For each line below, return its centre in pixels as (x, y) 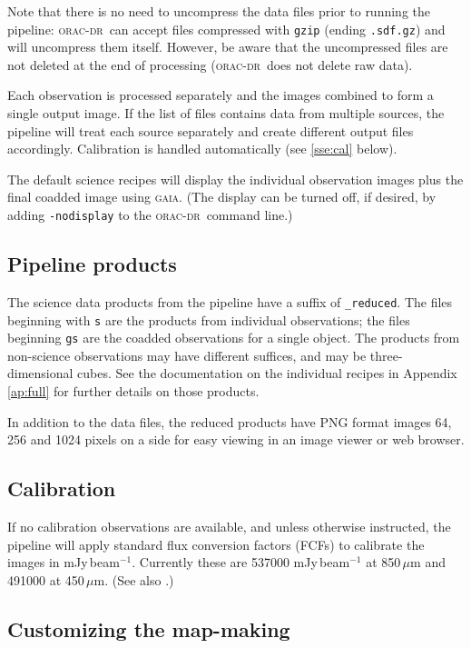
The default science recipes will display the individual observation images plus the (235, 179)
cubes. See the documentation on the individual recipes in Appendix (267, 373)
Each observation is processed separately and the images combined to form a (221, 95)
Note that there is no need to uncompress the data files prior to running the (219, 11)
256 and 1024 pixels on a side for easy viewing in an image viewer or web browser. (236, 439)
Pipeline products (92, 264)
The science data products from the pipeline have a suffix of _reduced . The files (230, 301)
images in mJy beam (64, 562)
